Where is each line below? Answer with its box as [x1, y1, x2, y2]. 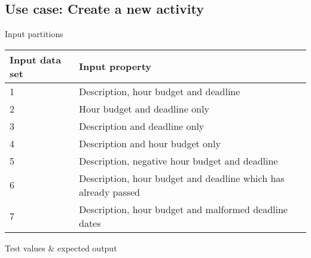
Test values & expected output [5, 241, 117, 254]
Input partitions [5, 28, 63, 40]
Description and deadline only [79, 119, 205, 133]
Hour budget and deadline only [79, 101, 209, 116]
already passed [79, 184, 141, 199]
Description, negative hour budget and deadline [79, 153, 278, 168]
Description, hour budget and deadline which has [79, 171, 285, 185]
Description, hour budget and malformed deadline [79, 202, 288, 216]
